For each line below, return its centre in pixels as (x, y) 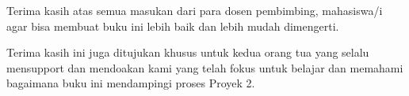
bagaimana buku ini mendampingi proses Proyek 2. (131, 83)
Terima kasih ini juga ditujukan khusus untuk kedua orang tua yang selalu (188, 52)
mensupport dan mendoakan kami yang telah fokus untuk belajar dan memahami (205, 67)
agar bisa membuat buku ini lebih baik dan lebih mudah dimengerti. (173, 26)
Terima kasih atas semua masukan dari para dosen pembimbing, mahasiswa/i (195, 10)
